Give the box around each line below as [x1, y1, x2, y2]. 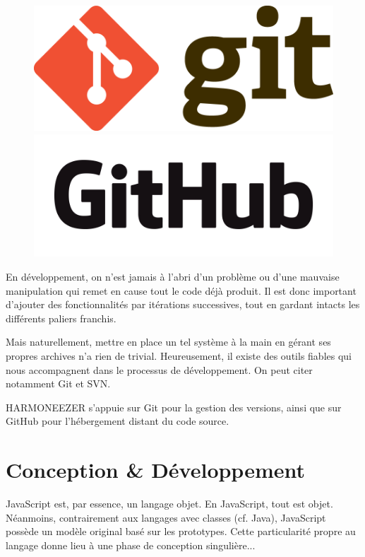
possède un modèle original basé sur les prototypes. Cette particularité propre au [6, 524, 356, 539]
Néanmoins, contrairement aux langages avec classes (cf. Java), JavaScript [6, 510, 326, 524]
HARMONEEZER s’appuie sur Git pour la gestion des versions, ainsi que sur [6, 399, 342, 414]
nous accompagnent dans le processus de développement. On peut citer [6, 362, 313, 377]
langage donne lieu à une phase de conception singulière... [6, 537, 256, 552]
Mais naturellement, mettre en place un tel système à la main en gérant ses [6, 334, 331, 349]
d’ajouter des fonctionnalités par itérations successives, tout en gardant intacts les [6, 297, 360, 312]
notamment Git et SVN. [6, 376, 111, 391]
